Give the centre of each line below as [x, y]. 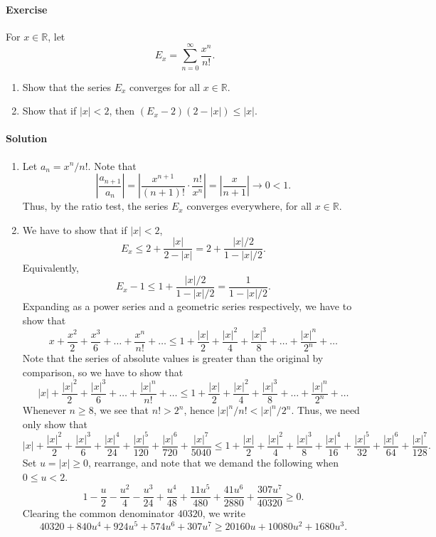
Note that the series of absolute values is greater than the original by [173, 358]
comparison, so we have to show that [103, 372]
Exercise [27, 9]
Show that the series [67, 86]
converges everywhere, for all [249, 206]
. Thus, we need [325, 410]
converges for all [165, 86]
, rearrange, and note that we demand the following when [214, 462]
